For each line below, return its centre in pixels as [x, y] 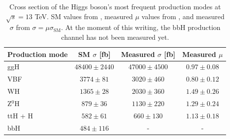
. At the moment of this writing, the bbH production [141, 27]
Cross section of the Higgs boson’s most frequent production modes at [115, 6]
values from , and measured [183, 16]
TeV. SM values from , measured [84, 16]
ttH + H [20, 115]
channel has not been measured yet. [115, 37]
